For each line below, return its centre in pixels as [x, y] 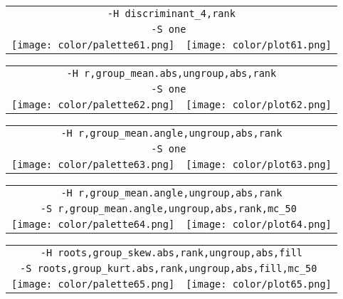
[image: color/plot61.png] [259, 45]
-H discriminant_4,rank [171, 14]
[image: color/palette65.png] [93, 284]
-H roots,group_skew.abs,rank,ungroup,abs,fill [171, 253]
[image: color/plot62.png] [259, 105]
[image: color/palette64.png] [93, 224]
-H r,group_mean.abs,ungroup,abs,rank [171, 73]
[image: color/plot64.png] [259, 224]
